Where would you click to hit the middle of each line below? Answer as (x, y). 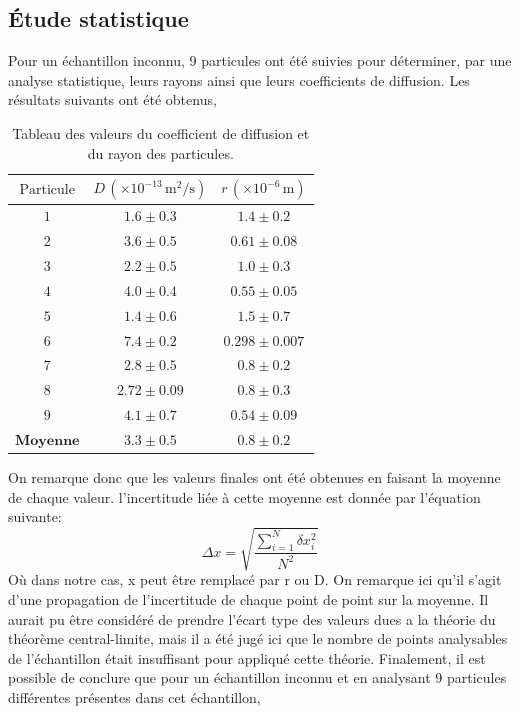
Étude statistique (98, 18)
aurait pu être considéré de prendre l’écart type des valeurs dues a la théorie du (252, 618)
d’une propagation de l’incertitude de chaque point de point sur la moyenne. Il (248, 599)
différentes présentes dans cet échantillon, (134, 697)
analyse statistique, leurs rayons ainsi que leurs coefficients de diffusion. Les (239, 79)
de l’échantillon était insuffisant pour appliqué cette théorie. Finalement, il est (247, 657)
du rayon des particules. (160, 152)
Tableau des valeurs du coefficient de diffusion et (161, 132)
